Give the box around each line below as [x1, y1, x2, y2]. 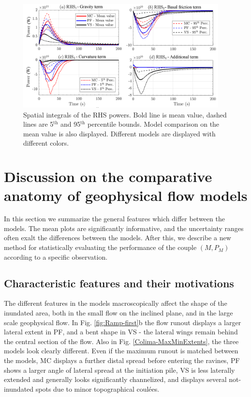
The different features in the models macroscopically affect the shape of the [4, 298, 227, 308]
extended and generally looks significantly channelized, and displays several [4, 374, 227, 384]
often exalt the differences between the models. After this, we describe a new [4, 232, 231, 243]
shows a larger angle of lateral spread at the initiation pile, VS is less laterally [4, 364, 235, 375]
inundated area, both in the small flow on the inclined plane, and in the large [4, 308, 233, 318]
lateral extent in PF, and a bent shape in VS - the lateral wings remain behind [4, 327, 238, 337]
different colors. [23, 138, 69, 148]
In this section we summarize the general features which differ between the [4, 214, 225, 224]
